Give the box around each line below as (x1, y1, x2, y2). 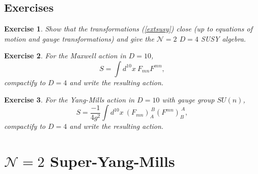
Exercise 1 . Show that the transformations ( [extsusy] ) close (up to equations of (4, 23, 253, 34)
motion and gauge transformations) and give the (4, 33, 154, 44)
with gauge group (162, 94, 215, 105)
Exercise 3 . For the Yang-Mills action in (4, 94, 135, 105)
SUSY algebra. (200, 33, 246, 44)
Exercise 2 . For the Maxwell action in (4, 50, 126, 61)
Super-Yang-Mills (50, 150, 175, 171)
